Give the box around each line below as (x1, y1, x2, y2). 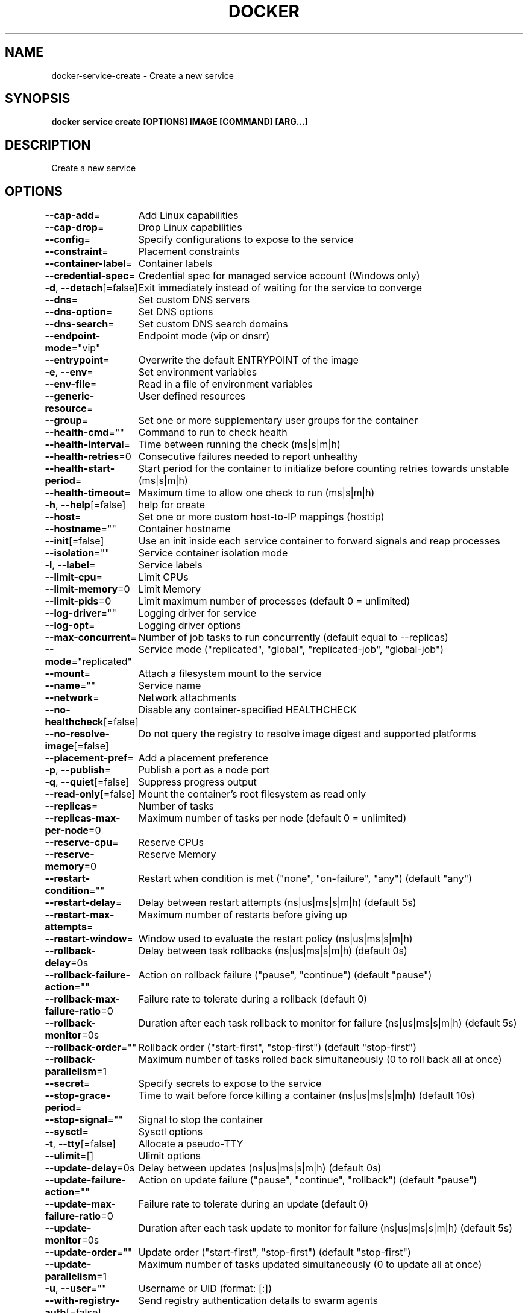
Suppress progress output (138, 776, 257, 789)
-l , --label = (45, 559, 96, 571)
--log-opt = (45, 619, 95, 632)
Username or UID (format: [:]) (138, 1282, 272, 1295)
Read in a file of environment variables (138, 378, 313, 391)
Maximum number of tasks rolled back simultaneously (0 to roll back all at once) (138, 1053, 502, 1066)
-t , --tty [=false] (45, 1138, 116, 1150)
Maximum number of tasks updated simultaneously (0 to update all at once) (138, 1258, 482, 1271)
